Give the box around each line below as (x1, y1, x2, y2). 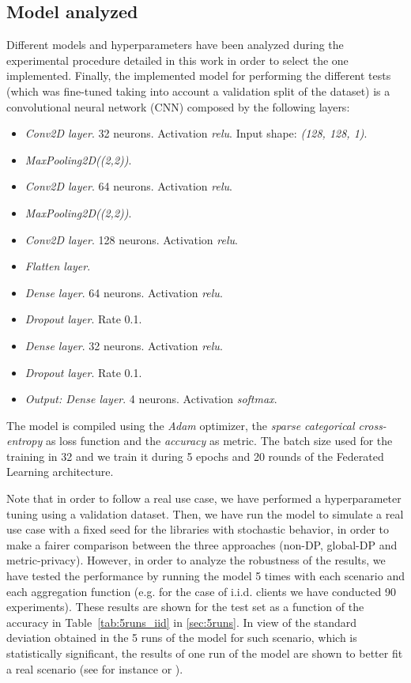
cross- (358, 417, 386, 433)
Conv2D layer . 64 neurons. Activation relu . (25, 178, 232, 194)
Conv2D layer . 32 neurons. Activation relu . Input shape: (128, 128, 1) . (25, 125, 368, 142)
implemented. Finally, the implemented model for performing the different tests (6, 67, 391, 84)
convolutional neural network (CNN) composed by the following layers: (6, 98, 350, 115)
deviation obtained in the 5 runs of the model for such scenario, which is (6, 629, 357, 646)
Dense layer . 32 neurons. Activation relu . (25, 337, 223, 353)
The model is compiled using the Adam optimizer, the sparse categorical (6, 417, 355, 433)
